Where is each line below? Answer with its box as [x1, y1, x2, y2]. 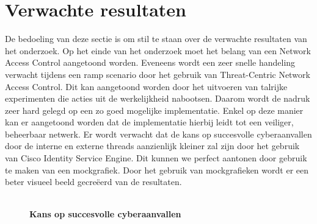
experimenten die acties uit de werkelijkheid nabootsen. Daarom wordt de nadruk [5, 92, 310, 105]
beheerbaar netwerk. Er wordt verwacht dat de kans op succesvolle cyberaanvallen [5, 127, 312, 140]
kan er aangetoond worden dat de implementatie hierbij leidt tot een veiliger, [5, 116, 294, 128]
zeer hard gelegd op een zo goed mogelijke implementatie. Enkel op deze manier [5, 103, 304, 116]
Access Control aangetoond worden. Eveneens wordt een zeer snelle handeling [5, 56, 296, 69]
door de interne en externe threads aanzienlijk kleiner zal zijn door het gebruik [5, 139, 300, 152]
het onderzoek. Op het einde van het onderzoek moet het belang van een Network [5, 44, 311, 57]
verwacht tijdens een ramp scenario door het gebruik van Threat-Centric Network [5, 68, 310, 80]
